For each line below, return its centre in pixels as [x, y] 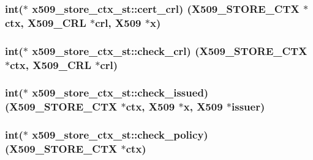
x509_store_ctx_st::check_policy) [120, 135]
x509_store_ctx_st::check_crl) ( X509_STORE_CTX [170, 50]
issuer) [248, 107]
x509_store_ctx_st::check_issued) [120, 93]
